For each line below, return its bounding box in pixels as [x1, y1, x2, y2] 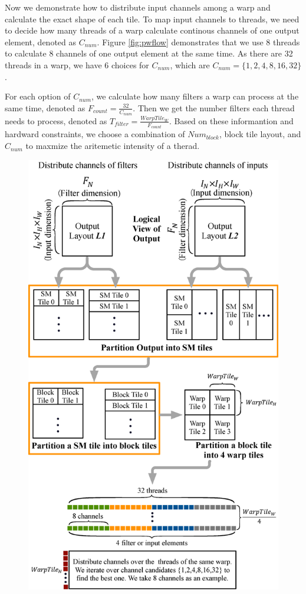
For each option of [5, 90, 71, 102]
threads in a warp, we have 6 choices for [5, 58, 149, 71]
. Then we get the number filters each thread [133, 101, 295, 114]
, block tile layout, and [219, 128, 301, 140]
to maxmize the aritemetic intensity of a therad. [25, 140, 200, 152]
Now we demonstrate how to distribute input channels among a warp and [5, 1, 271, 13]
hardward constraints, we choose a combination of [5, 128, 185, 140]
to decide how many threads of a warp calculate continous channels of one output [5, 24, 300, 36]
